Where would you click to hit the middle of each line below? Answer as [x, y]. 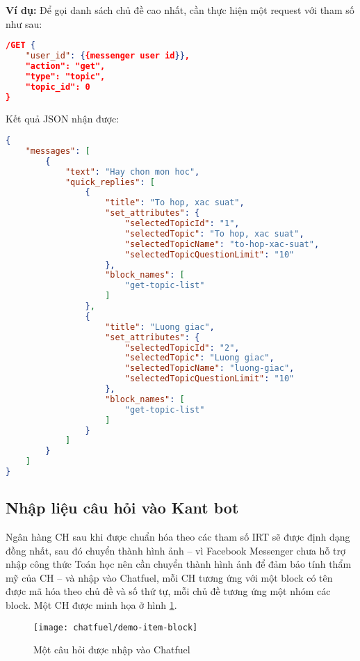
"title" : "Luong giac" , [160, 327]
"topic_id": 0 [58, 87]
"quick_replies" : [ [110, 182]
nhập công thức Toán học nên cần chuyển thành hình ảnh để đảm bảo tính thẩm [179, 564]
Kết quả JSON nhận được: [63, 119]
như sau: [24, 23]
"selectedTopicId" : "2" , [182, 348]
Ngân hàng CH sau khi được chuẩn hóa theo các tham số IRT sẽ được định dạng [178, 537]
